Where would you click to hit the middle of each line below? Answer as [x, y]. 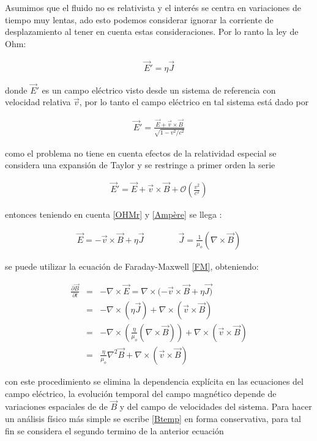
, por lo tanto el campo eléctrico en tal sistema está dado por [194, 102]
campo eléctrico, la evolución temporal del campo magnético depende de [141, 393]
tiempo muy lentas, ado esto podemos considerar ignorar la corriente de [139, 19]
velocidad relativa [38, 102]
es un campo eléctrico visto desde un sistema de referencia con [159, 90]
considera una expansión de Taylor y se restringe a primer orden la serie [140, 165]
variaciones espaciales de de [56, 406]
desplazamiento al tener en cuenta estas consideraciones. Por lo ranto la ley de [152, 31]
